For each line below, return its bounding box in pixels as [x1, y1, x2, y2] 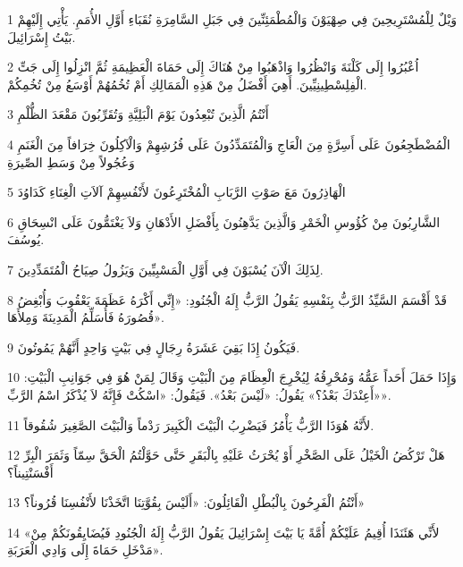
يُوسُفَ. [7, 230, 45, 249]
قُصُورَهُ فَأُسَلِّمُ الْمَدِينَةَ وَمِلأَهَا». [7, 308, 164, 326]
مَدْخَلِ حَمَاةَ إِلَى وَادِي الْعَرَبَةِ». [7, 540, 164, 559]
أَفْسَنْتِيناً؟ [7, 462, 54, 481]
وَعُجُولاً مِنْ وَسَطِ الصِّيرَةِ [7, 152, 135, 171]
